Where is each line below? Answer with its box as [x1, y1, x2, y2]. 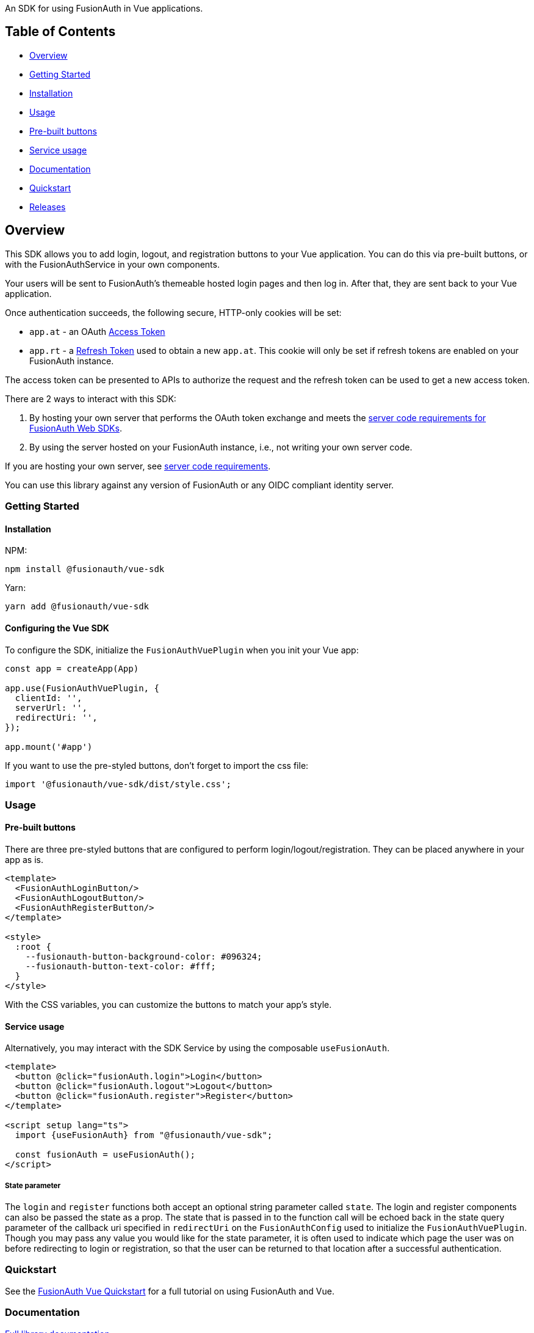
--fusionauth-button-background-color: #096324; [25, 952, 262, 962]
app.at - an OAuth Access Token [29, 326, 165, 337]
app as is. [5, 854, 43, 865]
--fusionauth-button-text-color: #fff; [25, 961, 216, 972]
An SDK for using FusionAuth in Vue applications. [5, 3, 203, 13]
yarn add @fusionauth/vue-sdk [5, 601, 150, 612]
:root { [15, 942, 51, 952]
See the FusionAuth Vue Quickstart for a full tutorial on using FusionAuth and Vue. [5, 1285, 334, 1296]
